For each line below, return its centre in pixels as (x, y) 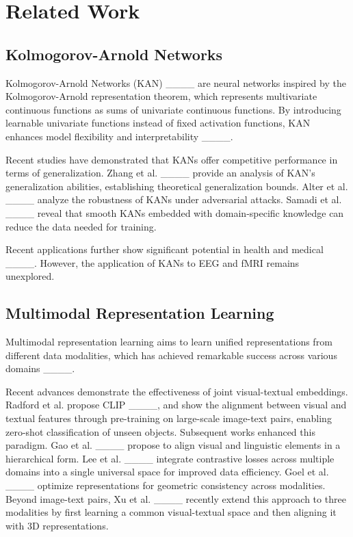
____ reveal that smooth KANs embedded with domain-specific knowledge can (175, 212)
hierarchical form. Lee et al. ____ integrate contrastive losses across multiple (170, 458)
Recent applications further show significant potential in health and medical (165, 249)
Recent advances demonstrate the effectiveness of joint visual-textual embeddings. (177, 391)
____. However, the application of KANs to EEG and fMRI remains (153, 262)
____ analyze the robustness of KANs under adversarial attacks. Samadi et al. (174, 199)
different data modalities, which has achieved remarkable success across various (171, 355)
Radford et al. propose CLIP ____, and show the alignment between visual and (176, 405)
